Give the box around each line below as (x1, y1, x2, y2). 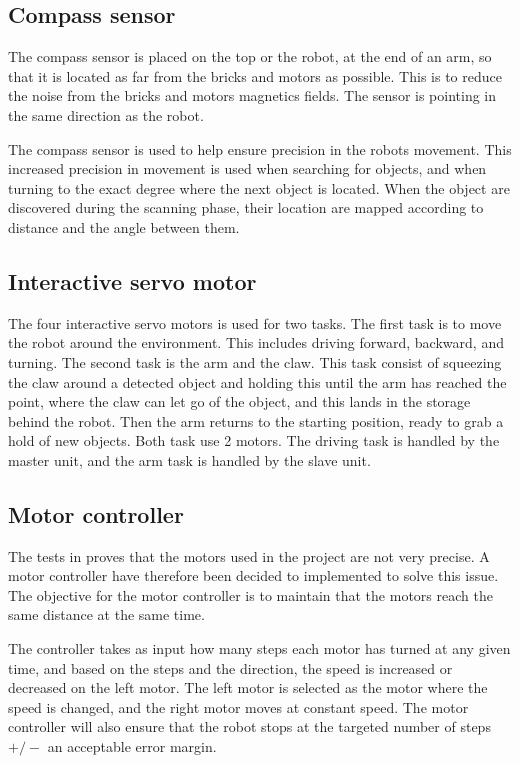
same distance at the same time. (8, 604, 205, 625)
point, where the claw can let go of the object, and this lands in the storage (8, 391, 471, 412)
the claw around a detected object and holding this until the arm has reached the (8, 371, 507, 392)
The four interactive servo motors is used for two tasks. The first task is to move (8, 312, 502, 333)
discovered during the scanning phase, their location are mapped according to (8, 197, 484, 218)
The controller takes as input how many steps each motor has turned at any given (8, 638, 511, 659)
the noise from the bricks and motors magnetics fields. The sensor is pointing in (8, 85, 497, 106)
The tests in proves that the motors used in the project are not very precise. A (8, 545, 490, 566)
